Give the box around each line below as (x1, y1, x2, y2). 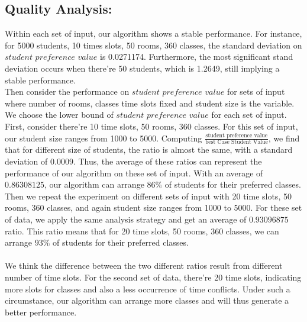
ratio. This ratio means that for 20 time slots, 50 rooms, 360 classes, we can (5, 224, 279, 237)
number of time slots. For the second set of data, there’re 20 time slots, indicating (5, 271, 302, 283)
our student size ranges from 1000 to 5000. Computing (5, 131, 202, 144)
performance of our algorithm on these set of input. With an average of (5, 166, 263, 179)
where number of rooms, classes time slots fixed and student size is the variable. (5, 96, 295, 109)
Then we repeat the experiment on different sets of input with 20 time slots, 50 (5, 189, 292, 202)
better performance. (5, 305, 77, 318)
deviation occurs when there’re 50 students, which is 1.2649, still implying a (5, 62, 280, 74)
